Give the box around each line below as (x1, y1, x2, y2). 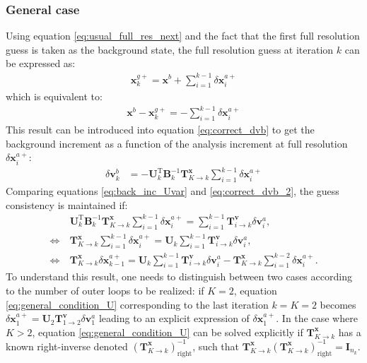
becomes (320, 297, 356, 311)
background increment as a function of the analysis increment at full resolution (6, 136, 348, 150)
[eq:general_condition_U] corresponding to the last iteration (6, 297, 269, 311)
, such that (192, 338, 240, 353)
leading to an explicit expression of (98, 311, 250, 326)
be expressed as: (6, 56, 76, 71)
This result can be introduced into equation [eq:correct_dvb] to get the (6, 122, 315, 137)
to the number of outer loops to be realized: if (6, 282, 204, 297)
